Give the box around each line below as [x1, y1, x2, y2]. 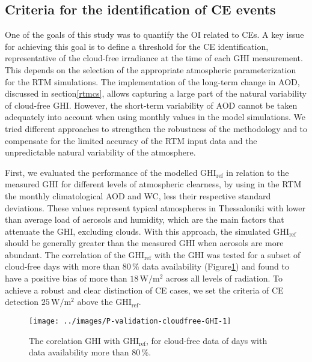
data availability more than [29, 346, 129, 358]
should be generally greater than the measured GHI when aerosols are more [5, 237, 284, 249]
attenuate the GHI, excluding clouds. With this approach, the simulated [5, 225, 271, 237]
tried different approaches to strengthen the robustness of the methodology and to [5, 122, 308, 134]
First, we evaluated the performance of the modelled [5, 166, 198, 178]
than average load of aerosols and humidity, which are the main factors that [5, 213, 284, 226]
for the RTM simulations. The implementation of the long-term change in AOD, [5, 75, 300, 88]
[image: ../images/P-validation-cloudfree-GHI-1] [29, 316, 231, 325]
